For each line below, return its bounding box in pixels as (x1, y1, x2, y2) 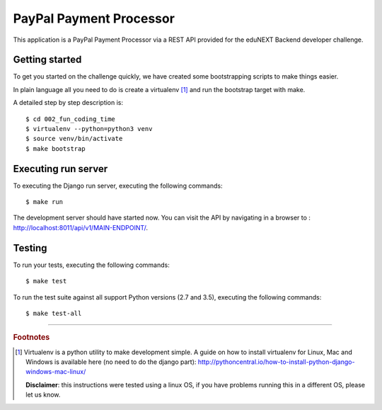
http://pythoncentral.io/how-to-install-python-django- (197, 358, 355, 366)
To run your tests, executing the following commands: (13, 261, 170, 269)
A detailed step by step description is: (13, 98, 124, 107)
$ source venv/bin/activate (25, 135, 123, 143)
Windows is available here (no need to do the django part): (25, 358, 197, 366)
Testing (13, 241, 47, 254)
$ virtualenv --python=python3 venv (25, 125, 153, 133)
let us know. (25, 390, 61, 399)
